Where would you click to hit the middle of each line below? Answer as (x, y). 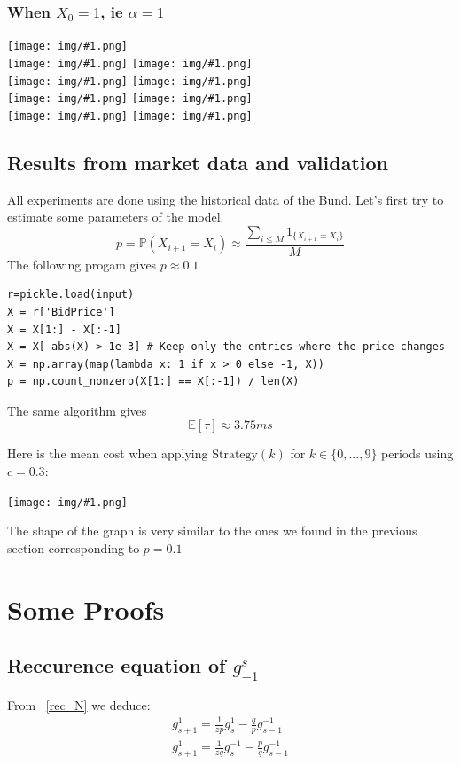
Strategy (235, 455)
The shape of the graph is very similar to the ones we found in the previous (212, 531)
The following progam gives (82, 264)
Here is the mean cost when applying (108, 453)
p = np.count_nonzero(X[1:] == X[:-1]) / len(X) (153, 382)
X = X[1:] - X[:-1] (64, 329)
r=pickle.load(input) (71, 295)
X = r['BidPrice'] (61, 312)
